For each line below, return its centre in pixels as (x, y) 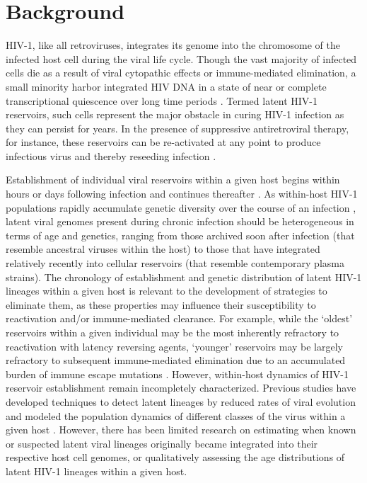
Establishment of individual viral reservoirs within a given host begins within (173, 180)
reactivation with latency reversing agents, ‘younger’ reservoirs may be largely (174, 346)
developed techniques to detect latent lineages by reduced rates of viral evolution (181, 401)
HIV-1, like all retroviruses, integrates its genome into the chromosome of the (173, 45)
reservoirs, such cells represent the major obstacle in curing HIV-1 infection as (175, 114)
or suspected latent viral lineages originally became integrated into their (162, 443)
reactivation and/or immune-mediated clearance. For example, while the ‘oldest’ (179, 318)
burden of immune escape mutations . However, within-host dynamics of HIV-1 (177, 374)
